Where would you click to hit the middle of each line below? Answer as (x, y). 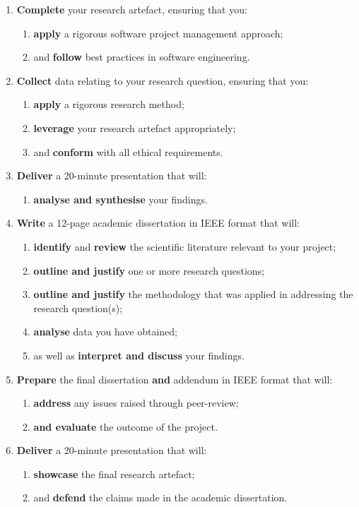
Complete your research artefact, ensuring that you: (132, 9)
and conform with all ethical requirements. (128, 151)
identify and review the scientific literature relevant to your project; (185, 246)
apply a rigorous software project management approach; (158, 33)
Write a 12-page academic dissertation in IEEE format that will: (158, 223)
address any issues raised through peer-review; (136, 403)
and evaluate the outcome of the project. (125, 426)
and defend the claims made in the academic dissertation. (160, 497)
